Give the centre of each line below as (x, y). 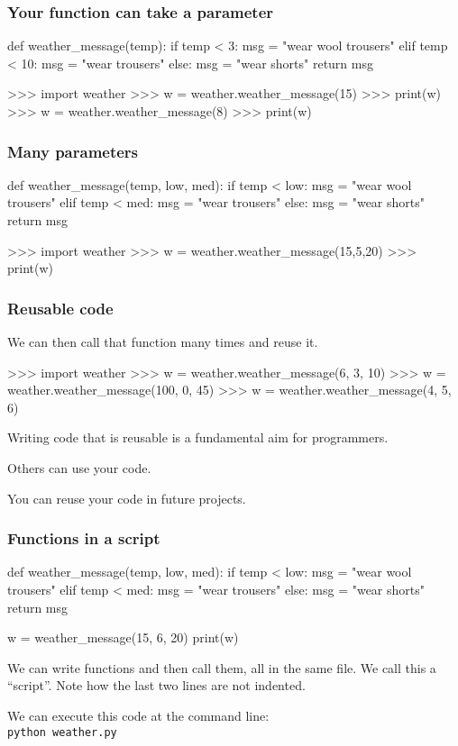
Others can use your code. (79, 467)
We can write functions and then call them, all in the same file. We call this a (222, 667)
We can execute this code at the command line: (138, 715)
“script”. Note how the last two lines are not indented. (156, 685)
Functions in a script (84, 538)
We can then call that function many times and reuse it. (163, 341)
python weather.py (62, 732)
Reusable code (60, 308)
